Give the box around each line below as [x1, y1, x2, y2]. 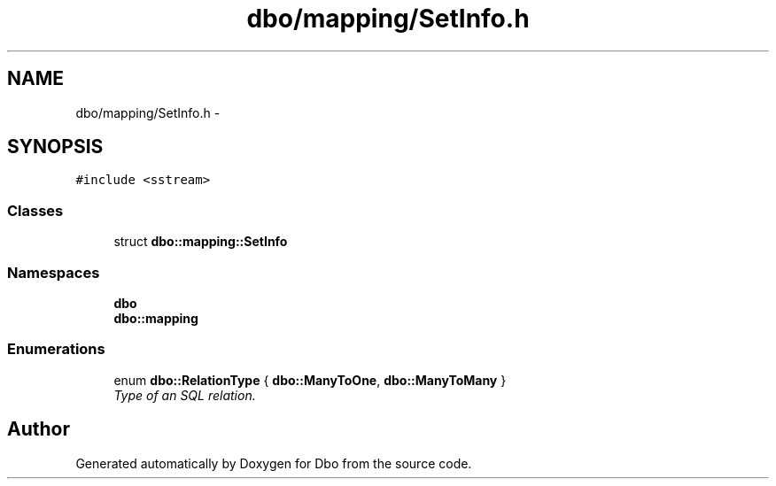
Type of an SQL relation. [113, 387, 256, 403]
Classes [7, 201, 64, 220]
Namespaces [7, 263, 100, 282]
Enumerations [7, 340, 105, 359]
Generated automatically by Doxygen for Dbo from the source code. [75, 455, 472, 471]
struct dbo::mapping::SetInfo [113, 234, 288, 250]
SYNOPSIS [7, 135, 104, 158]
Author [7, 418, 70, 441]
